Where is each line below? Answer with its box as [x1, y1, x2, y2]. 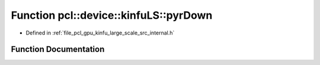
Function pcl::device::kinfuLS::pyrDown [11, 9, 213, 22]
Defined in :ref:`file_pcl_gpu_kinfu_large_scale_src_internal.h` [25, 29, 175, 36]
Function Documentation [11, 45, 105, 54]
